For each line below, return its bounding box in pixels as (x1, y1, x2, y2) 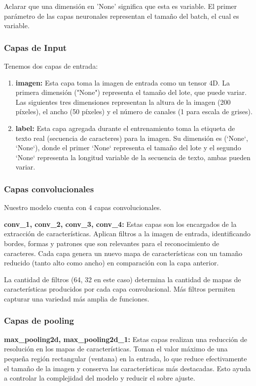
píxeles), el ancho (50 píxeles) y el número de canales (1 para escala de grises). (15, 106, 253, 117)
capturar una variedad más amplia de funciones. (4, 293, 149, 303)
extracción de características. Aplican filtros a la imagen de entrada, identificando (4, 228, 251, 239)
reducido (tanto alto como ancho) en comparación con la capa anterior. (4, 257, 219, 268)
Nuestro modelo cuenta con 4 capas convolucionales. (4, 202, 162, 213)
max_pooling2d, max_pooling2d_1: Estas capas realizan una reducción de (4, 334, 247, 344)
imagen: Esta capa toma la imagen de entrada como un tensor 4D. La (15, 77, 230, 87)
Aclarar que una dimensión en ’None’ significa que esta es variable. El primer (4, 1, 237, 11)
